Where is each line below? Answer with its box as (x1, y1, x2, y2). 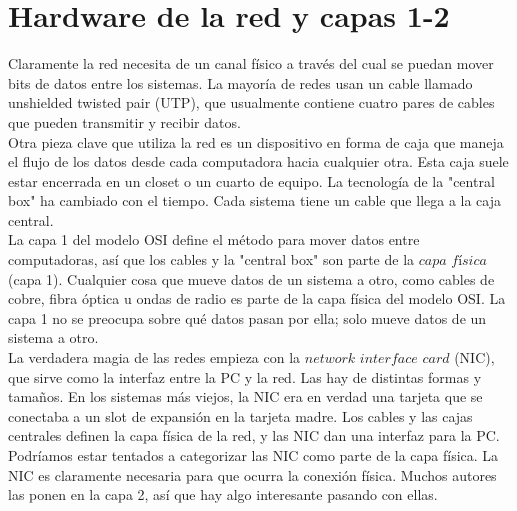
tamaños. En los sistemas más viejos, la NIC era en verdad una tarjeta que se (8, 386, 483, 407)
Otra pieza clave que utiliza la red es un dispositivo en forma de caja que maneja (8, 131, 504, 152)
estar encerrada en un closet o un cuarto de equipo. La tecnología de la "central (8, 170, 495, 191)
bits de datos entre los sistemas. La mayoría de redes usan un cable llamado (8, 72, 473, 93)
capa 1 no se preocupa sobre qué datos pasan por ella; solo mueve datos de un (8, 307, 487, 328)
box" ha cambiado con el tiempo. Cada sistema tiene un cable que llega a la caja (8, 190, 502, 211)
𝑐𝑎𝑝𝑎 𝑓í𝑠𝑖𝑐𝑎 (418, 254, 487, 269)
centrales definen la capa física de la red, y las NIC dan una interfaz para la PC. (8, 425, 500, 446)
